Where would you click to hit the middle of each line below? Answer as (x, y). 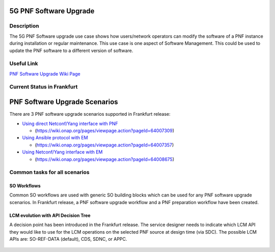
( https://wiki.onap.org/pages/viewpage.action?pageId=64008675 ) (105, 159)
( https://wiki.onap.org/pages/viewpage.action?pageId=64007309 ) (105, 131)
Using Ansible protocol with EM (55, 138)
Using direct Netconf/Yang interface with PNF (70, 123)
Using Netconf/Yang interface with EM (62, 152)
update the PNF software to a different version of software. (71, 51)
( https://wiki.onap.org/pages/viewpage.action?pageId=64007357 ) (104, 145)
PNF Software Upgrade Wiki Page (45, 73)
